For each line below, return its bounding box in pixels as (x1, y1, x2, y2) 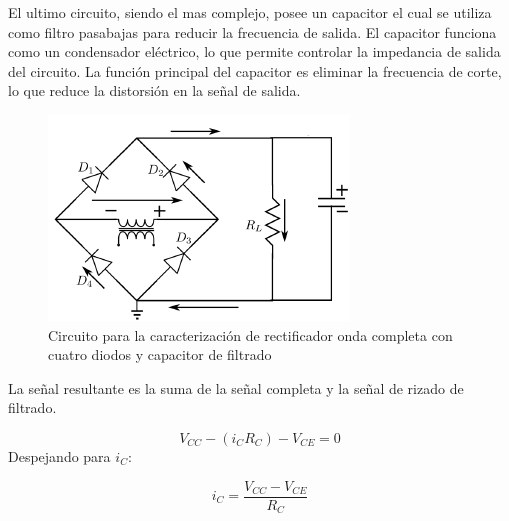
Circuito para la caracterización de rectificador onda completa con (48, 324, 453, 345)
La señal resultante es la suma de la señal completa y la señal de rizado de (8, 377, 464, 398)
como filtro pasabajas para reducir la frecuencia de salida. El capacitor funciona (8, 21, 497, 42)
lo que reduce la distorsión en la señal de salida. (8, 80, 301, 101)
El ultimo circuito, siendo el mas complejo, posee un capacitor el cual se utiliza (8, 2, 492, 22)
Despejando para (8, 445, 111, 466)
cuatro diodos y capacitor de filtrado (48, 344, 272, 365)
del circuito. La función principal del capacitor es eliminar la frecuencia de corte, (8, 60, 502, 81)
